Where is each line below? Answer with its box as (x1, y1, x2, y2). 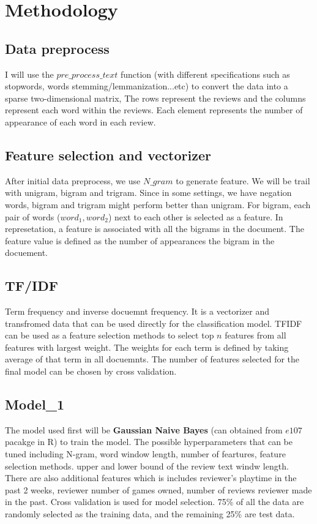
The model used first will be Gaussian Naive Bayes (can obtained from (5, 423, 283, 436)
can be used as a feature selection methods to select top (5, 329, 214, 342)
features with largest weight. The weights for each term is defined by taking (5, 340, 289, 353)
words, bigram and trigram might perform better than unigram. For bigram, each (5, 198, 311, 211)
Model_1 (5, 395, 65, 414)
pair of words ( (5, 210, 61, 223)
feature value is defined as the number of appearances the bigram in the (5, 234, 275, 247)
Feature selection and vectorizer (5, 145, 211, 164)
